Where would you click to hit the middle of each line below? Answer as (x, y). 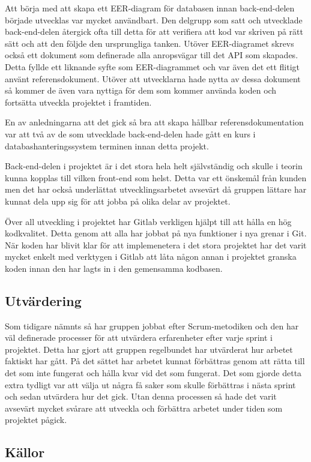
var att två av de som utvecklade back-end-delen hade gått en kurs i (130, 133)
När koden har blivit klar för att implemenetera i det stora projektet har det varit (156, 244)
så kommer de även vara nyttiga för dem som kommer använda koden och (141, 90)
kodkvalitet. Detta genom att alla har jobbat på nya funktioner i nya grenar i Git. (156, 233)
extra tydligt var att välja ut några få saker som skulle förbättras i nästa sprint (150, 384)
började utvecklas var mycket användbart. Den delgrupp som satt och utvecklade (154, 19)
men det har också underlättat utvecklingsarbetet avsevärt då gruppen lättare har (156, 189)
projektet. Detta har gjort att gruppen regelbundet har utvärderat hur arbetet (149, 349)
